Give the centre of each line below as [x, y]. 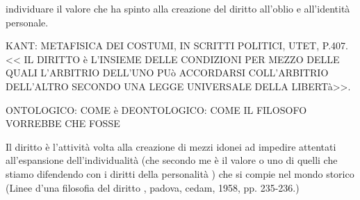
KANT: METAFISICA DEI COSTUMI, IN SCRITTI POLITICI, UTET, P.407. [177, 45]
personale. [27, 22]
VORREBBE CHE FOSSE [63, 123]
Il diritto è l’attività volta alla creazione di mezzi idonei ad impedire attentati [171, 146]
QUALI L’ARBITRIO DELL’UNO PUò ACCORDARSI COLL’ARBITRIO [167, 73]
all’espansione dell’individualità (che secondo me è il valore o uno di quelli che [172, 160]
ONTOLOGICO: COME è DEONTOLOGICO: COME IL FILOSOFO [156, 109]
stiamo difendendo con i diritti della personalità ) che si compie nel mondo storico [180, 173]
